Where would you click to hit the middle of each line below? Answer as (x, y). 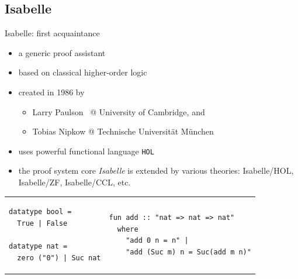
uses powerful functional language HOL (86, 151)
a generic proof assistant (62, 52)
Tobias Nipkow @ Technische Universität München (123, 131)
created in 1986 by (51, 92)
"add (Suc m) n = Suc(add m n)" (188, 252)
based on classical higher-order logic (83, 72)
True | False (42, 223)
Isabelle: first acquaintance (52, 33)
